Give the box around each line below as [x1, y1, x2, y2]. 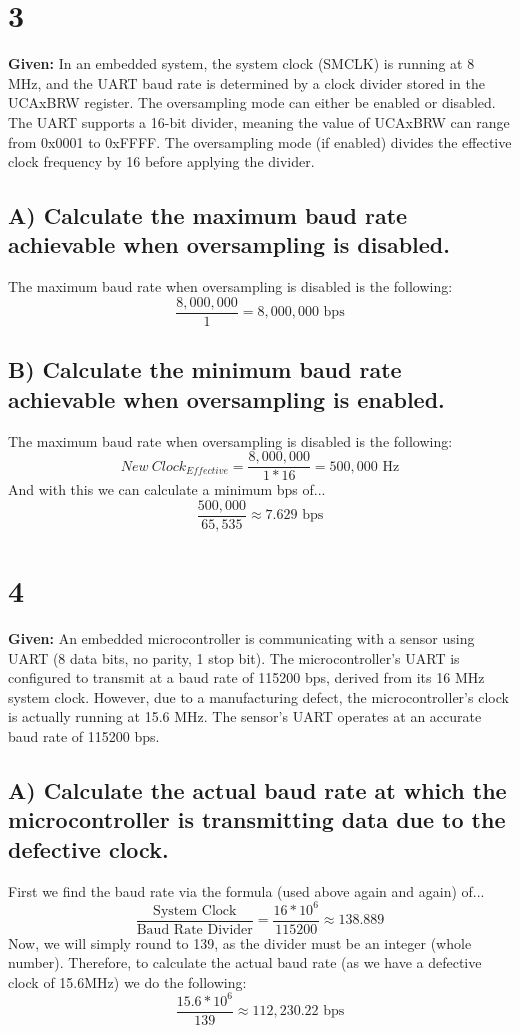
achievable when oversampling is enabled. [8, 383, 445, 414]
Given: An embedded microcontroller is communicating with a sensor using [8, 627, 475, 648]
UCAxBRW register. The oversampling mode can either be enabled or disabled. [8, 92, 496, 113]
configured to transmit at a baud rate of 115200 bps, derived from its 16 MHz [8, 667, 485, 688]
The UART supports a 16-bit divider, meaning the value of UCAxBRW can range [8, 111, 510, 132]
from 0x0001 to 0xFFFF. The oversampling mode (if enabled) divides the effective [8, 131, 512, 152]
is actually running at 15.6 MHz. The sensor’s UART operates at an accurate [8, 706, 482, 727]
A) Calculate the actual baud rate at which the [8, 774, 507, 805]
